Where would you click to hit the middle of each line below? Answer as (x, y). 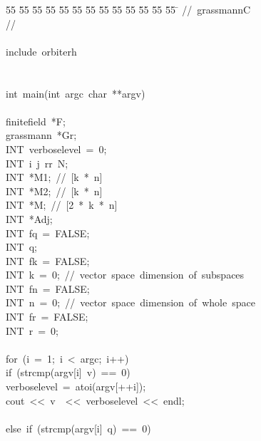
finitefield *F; (36, 121)
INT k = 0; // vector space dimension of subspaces (125, 275)
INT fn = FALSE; (48, 288)
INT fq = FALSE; (48, 233)
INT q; (21, 247)
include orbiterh (41, 51)
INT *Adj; (29, 218)
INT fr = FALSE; (47, 317)
